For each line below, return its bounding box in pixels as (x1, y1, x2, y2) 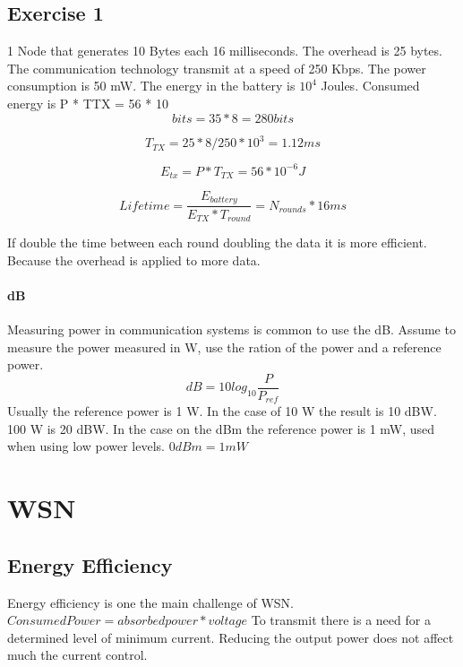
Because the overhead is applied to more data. (7, 250, 261, 269)
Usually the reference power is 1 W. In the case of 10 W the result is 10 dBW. (7, 402, 437, 420)
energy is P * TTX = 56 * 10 (7, 93, 168, 112)
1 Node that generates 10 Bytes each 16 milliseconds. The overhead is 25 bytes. (7, 41, 442, 60)
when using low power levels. (7, 437, 165, 455)
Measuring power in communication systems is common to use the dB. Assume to (7, 319, 456, 338)
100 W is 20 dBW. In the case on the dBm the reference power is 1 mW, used (7, 419, 435, 437)
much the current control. (7, 645, 148, 664)
